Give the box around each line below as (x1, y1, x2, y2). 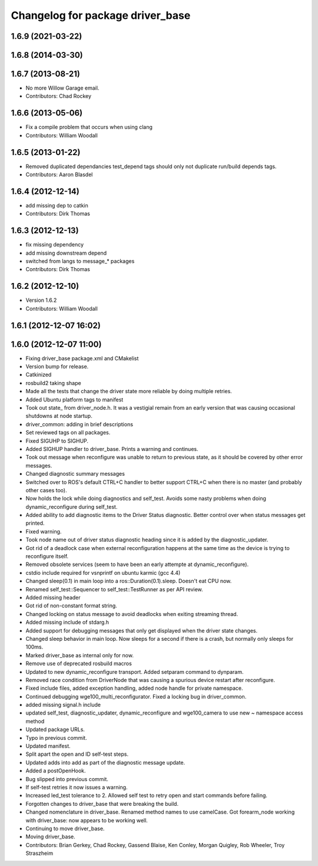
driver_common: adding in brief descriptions (25, 420, 134, 427)
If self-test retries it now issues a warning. (25, 783, 128, 791)
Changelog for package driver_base (11, 9, 191, 22)
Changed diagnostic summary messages (25, 470, 125, 478)
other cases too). (25, 486, 67, 493)
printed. (25, 519, 45, 527)
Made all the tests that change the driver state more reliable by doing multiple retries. (25, 388, 232, 395)
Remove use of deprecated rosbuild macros (25, 660, 132, 667)
